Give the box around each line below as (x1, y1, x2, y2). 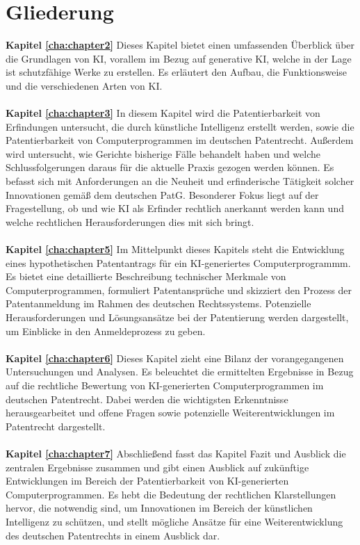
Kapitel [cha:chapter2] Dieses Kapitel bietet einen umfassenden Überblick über (6, 38, 355, 52)
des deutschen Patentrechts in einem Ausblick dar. (6, 528, 220, 542)
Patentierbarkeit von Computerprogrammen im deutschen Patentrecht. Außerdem (6, 133, 354, 147)
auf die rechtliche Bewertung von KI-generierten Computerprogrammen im (6, 377, 324, 392)
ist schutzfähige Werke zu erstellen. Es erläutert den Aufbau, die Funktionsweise (6, 65, 347, 79)
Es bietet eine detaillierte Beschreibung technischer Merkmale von (6, 269, 286, 284)
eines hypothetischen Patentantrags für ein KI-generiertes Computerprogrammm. (6, 255, 351, 270)
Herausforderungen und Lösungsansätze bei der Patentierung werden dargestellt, (6, 310, 349, 324)
